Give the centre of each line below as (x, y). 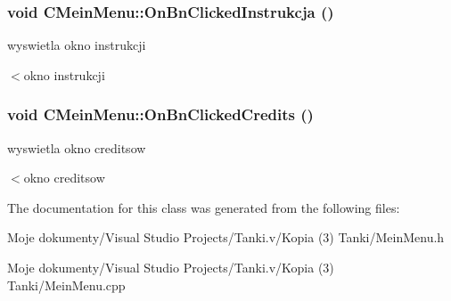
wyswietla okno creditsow (77, 147)
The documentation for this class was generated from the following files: (204, 207)
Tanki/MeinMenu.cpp (66, 285)
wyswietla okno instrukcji (77, 45)
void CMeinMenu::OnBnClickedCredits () (160, 114)
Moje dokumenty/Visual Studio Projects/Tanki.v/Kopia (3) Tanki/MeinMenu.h (226, 237)
